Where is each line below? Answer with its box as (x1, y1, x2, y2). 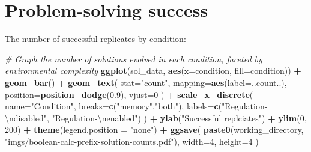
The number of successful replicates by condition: (5, 32, 186, 45)
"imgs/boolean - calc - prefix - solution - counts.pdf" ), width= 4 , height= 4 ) (5, 135, 259, 147)
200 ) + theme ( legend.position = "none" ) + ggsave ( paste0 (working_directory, (5, 123, 304, 136)
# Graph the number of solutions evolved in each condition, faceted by (5, 52, 262, 65)
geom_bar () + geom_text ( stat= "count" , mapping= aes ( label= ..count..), (5, 76, 287, 88)
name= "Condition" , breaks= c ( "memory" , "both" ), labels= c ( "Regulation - (5, 100, 268, 112)
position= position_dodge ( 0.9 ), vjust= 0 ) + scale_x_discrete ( (5, 88, 253, 100)
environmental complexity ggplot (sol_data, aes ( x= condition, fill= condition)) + (5, 64, 301, 77)
